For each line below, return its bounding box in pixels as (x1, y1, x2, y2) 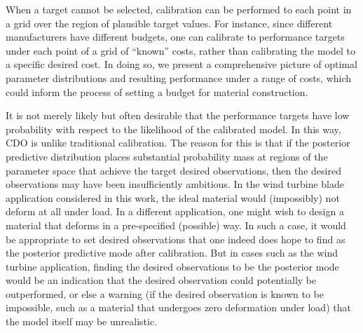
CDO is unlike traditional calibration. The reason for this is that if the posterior (6, 135, 350, 150)
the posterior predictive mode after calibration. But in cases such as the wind (6, 245, 338, 260)
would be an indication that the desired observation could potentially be (6, 273, 317, 287)
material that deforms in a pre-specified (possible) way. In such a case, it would (6, 217, 346, 232)
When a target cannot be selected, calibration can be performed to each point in (6, 2, 352, 16)
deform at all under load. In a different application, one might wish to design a (6, 204, 344, 219)
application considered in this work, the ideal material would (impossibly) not (6, 190, 340, 205)
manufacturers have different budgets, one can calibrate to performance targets (6, 29, 345, 44)
